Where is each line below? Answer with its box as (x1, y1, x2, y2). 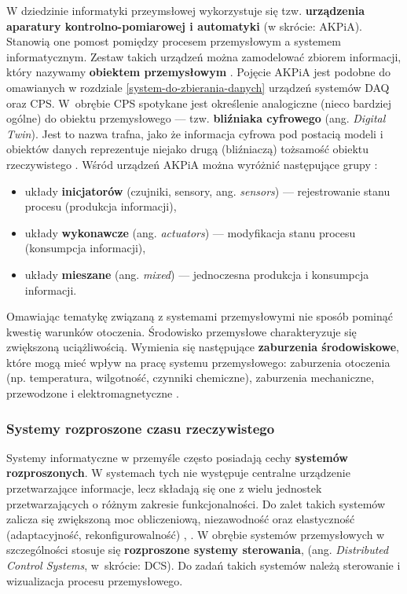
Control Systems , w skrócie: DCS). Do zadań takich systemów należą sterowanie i (6, 557, 401, 574)
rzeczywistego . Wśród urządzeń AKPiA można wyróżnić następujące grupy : (6, 156, 378, 172)
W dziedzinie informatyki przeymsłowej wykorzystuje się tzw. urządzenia (6, 2, 365, 18)
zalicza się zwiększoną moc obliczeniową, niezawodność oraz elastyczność (6, 511, 355, 527)
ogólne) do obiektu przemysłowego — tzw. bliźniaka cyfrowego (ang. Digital (6, 110, 386, 126)
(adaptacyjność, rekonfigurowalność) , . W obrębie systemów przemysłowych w (6, 526, 385, 542)
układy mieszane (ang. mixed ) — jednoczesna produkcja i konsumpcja (24, 266, 369, 282)
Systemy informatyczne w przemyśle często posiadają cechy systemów (6, 449, 348, 465)
